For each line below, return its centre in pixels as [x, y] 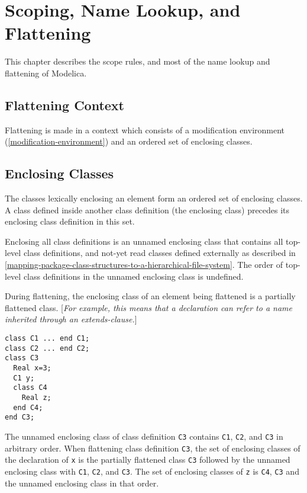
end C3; [20, 417]
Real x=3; [32, 368]
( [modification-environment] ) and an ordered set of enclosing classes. [129, 141]
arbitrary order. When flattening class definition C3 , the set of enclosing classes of [153, 448]
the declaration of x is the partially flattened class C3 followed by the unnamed [148, 460]
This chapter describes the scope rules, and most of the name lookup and [138, 61]
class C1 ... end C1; [47, 339]
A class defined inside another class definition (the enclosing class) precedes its [147, 209]
